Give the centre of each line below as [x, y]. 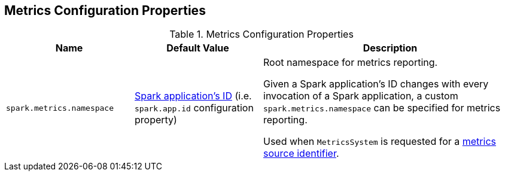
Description [390, 48]
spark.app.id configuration [194, 108]
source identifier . [301, 154]
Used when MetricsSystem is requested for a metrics [380, 142]
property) [156, 120]
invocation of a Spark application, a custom [361, 96]
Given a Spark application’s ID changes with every [376, 84]
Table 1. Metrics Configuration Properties [261, 34]
